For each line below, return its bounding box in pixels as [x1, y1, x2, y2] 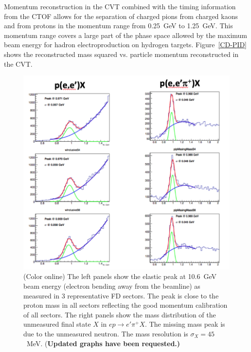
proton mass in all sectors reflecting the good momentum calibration [23, 300, 228, 310]
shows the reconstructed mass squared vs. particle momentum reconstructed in [4, 49, 239, 59]
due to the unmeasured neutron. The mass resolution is [23, 328, 188, 338]
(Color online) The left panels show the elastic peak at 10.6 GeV [23, 271, 217, 281]
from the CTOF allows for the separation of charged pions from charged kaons [4, 11, 238, 21]
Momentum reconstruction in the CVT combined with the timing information [4, 1, 236, 11]
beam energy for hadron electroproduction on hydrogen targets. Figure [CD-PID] [4, 39, 247, 50]
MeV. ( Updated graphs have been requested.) [26, 338, 180, 348]
